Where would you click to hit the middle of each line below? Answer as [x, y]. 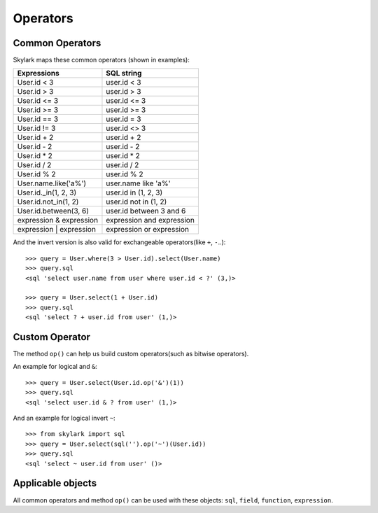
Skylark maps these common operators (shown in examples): [101, 60]
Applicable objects [55, 483]
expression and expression [150, 220]
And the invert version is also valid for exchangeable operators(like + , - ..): [119, 242]
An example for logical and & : [55, 367]
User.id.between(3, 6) [53, 211]
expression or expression [147, 230]
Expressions [38, 73]
